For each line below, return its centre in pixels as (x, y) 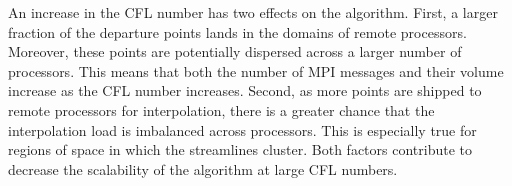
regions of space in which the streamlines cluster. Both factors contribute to (240, 149)
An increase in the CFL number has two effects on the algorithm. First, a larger (253, 12)
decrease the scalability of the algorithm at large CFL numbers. (203, 168)
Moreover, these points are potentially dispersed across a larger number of (235, 51)
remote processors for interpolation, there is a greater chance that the (221, 109)
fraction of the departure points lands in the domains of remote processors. (237, 31)
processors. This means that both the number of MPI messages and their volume (256, 70)
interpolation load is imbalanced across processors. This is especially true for (242, 129)
